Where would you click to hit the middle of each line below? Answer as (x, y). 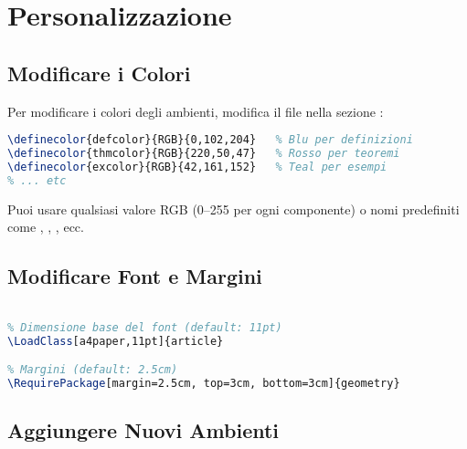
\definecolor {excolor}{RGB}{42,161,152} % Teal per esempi (197, 167)
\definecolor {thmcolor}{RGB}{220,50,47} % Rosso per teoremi (204, 154)
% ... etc (37, 180)
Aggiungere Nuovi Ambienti (143, 430)
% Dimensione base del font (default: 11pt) (145, 327)
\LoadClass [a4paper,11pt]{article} (116, 341)
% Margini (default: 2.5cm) (93, 370)
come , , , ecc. (46, 227)
